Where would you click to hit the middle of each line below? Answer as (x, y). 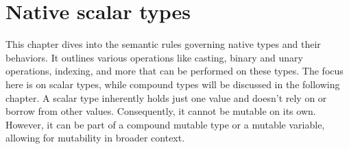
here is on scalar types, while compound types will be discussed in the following (173, 84)
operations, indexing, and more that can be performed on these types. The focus (174, 71)
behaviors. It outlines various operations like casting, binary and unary (154, 57)
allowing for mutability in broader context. (95, 138)
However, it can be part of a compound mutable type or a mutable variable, (165, 124)
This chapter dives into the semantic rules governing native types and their (163, 44)
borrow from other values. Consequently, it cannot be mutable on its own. (161, 111)
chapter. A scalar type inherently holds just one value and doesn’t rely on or (166, 97)
